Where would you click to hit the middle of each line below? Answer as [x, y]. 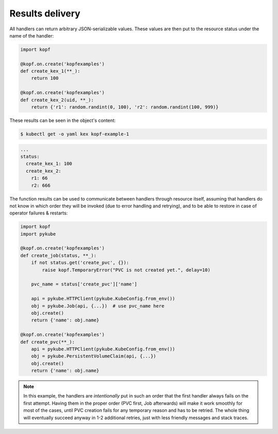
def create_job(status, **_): [58, 255]
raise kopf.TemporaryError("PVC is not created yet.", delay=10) [126, 270]
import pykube [38, 234]
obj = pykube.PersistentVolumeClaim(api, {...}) [94, 356]
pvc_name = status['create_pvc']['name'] [84, 284]
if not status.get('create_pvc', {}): [80, 263]
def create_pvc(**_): [48, 342]
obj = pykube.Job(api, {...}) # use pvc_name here [98, 306]
